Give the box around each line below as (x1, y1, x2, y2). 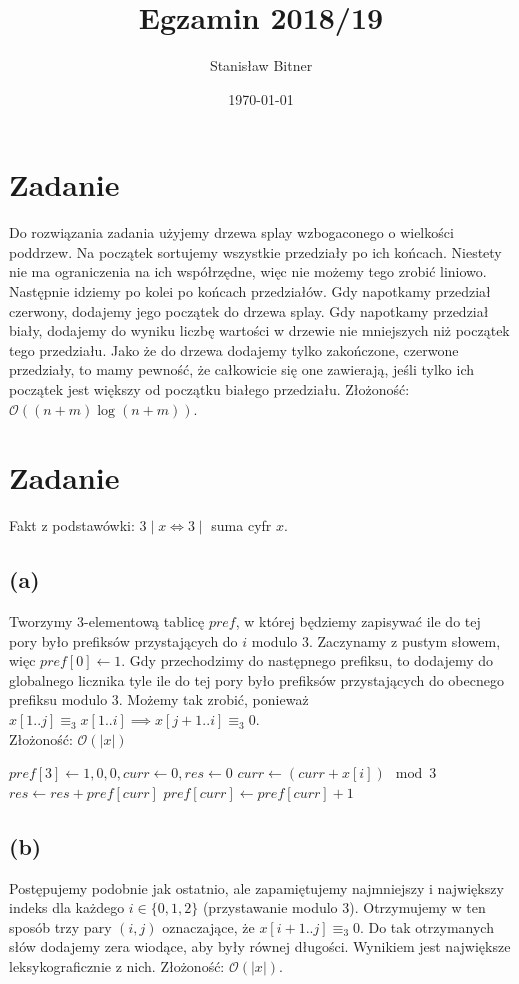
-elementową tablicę (84, 611, 205, 632)
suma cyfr (211, 515, 272, 536)
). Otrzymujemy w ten (349, 897, 486, 918)
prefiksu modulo (9, 689, 108, 710)
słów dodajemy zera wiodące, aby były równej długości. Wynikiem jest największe (9, 936, 511, 957)
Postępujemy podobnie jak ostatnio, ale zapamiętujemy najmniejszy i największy (9, 877, 504, 898)
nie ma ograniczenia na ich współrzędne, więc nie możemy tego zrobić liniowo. (9, 261, 487, 282)
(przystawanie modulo (202, 897, 338, 918)
